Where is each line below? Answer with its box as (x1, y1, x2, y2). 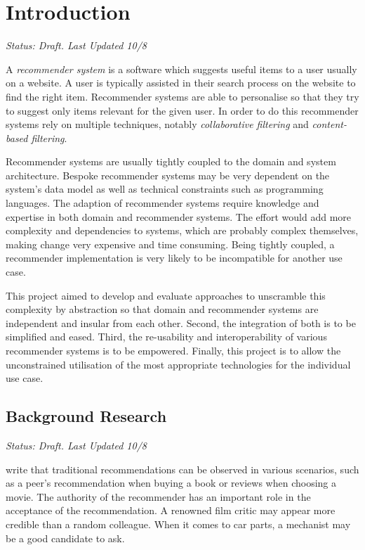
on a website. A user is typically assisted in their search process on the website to (6, 75, 356, 90)
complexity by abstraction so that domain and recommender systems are (6, 302, 319, 316)
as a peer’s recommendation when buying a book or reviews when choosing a (6, 475, 337, 490)
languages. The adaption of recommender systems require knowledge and (6, 196, 319, 210)
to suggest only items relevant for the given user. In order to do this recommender (6, 103, 359, 117)
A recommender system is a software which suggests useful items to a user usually (6, 61, 357, 76)
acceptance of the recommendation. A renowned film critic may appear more (6, 503, 336, 518)
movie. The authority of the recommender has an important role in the (6, 489, 311, 504)
